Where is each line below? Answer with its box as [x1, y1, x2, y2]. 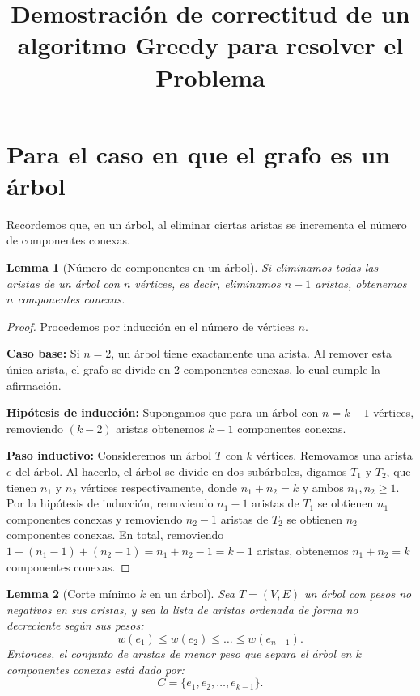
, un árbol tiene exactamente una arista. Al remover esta [111, 345, 392, 362]
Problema [155, 60, 265, 93]
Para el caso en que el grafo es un [6, 137, 391, 170]
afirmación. [6, 376, 62, 393]
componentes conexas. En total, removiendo [6, 526, 224, 543]
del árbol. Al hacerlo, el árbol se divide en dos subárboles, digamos [15, 463, 347, 479]
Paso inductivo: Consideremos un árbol [6, 447, 212, 464]
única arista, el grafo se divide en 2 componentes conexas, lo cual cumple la [6, 361, 380, 378]
